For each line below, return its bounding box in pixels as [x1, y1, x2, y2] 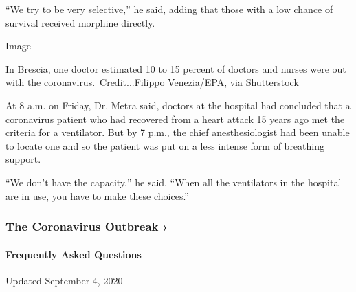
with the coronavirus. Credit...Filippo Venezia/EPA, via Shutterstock [5, 75, 299, 89]
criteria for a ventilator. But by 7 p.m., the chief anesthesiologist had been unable [5, 125, 350, 139]
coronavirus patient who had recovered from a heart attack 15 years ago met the [5, 111, 345, 126]
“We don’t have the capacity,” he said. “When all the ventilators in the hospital [5, 175, 342, 189]
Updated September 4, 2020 [5, 273, 123, 287]
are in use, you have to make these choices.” [5, 188, 189, 203]
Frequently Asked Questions [5, 247, 142, 261]
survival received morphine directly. [5, 15, 155, 30]
